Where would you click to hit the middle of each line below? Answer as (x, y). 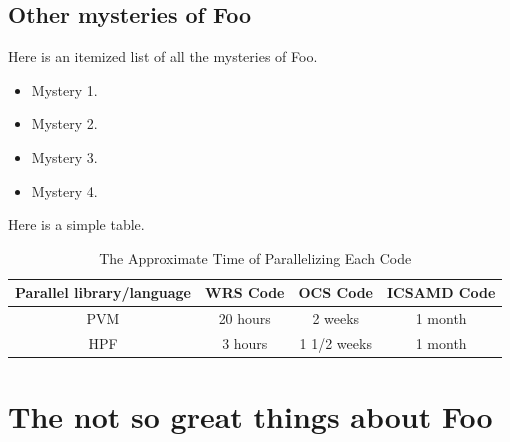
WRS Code (245, 292)
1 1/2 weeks (335, 343)
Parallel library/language (103, 292)
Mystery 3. (64, 156)
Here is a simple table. (76, 224)
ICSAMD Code (441, 292)
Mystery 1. (64, 89)
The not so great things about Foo (250, 416)
